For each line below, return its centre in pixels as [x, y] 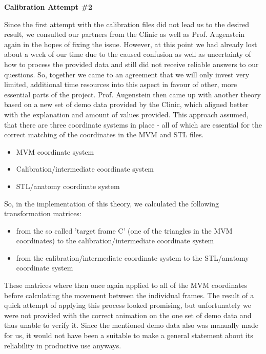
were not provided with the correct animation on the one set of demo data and [128, 315]
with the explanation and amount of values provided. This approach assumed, [126, 114]
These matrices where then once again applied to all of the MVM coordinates [126, 285]
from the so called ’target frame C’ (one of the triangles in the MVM [124, 230]
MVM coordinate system [55, 151]
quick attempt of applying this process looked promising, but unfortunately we [128, 305]
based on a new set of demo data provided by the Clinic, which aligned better [126, 104]
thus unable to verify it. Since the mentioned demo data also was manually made [131, 325]
